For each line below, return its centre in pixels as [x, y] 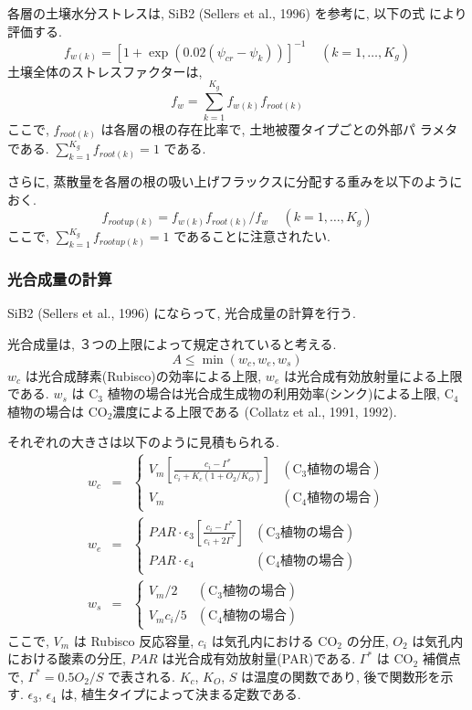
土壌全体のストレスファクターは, [105, 71]
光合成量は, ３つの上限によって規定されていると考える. [172, 343]
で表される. [142, 676]
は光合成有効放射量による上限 [373, 375]
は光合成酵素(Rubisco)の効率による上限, [143, 375]
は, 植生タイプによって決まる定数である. [181, 694]
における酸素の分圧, [67, 658]
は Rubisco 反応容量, [134, 640]
